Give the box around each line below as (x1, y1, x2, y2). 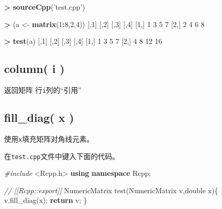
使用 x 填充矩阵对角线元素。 (4, 133, 94, 144)
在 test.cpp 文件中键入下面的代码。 (4, 150, 120, 161)
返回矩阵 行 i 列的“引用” (4, 84, 82, 95)
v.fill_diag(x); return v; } (4, 195, 87, 205)
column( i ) (4, 61, 65, 76)
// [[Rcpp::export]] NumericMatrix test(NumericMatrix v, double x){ (4, 185, 218, 195)
